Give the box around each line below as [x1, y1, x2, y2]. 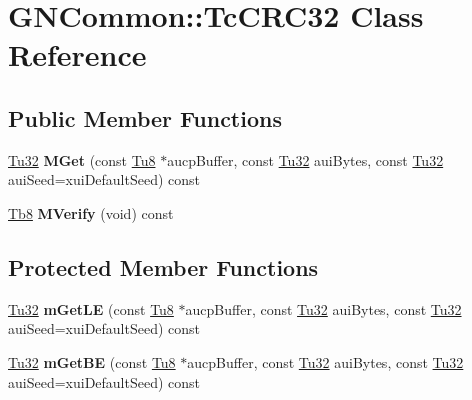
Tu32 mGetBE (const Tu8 [8, 351, 176, 372]
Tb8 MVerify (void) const [8, 202, 174, 223]
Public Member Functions [8, 102, 282, 133]
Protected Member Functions [8, 251, 319, 282]
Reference [8, 34, 147, 75]
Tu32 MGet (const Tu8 [8, 149, 156, 170]
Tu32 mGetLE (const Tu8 [8, 298, 174, 319]
